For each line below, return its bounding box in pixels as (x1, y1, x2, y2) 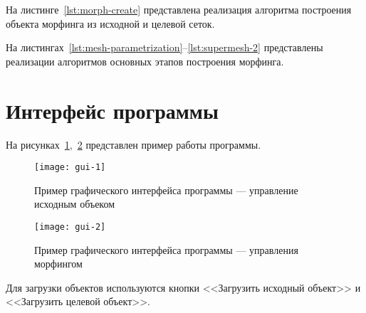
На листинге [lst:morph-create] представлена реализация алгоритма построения (6, 2, 352, 16)
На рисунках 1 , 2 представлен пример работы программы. (6, 137, 261, 152)
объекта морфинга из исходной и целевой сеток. (6, 16, 215, 31)
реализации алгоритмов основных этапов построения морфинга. (6, 53, 284, 68)
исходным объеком (34, 196, 115, 211)
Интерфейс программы (6, 95, 219, 124)
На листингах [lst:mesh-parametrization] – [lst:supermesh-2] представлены (6, 40, 323, 55)
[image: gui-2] (34, 221, 106, 232)
